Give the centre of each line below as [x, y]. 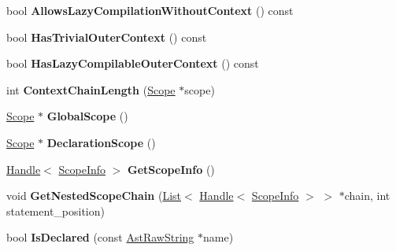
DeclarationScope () [101, 142]
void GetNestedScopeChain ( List [94, 196]
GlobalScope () [87, 116]
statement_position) [56, 210]
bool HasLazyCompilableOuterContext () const [133, 63]
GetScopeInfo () [171, 169]
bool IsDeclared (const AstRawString [100, 237]
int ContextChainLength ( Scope [91, 89]
